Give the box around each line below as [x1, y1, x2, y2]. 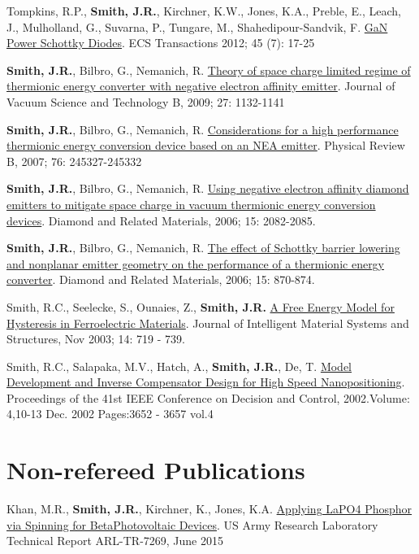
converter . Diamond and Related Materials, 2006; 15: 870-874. [6, 271, 315, 288]
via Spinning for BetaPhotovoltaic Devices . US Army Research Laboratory [6, 516, 378, 533]
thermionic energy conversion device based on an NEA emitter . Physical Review [6, 137, 405, 154]
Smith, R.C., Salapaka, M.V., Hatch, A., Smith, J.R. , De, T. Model [6, 357, 352, 374]
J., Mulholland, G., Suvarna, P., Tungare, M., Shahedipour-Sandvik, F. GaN [6, 18, 388, 35]
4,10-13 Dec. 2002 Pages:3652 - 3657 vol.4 [6, 405, 214, 422]
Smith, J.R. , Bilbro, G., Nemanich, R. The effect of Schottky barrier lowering [6, 239, 400, 256]
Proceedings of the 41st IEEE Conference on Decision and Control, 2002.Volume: [6, 389, 410, 406]
